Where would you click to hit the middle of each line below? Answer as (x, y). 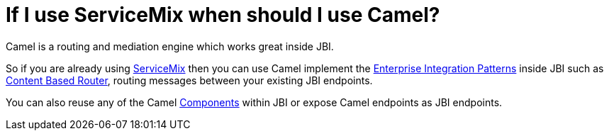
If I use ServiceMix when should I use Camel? (223, 15)
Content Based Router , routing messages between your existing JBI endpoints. (189, 80)
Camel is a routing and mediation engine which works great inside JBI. (170, 46)
